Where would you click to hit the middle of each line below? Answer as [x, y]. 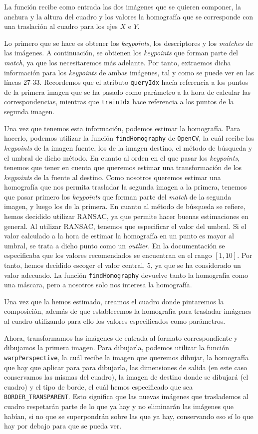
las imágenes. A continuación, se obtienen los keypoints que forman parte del [121, 53]
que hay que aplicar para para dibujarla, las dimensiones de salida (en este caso [126, 367]
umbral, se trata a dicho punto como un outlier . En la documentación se [115, 245]
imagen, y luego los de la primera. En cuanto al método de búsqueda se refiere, [125, 206]
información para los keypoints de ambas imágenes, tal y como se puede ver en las [129, 72]
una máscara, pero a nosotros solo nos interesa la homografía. [98, 285]
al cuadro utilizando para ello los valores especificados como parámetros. [115, 321]
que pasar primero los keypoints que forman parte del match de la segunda [118, 196]
